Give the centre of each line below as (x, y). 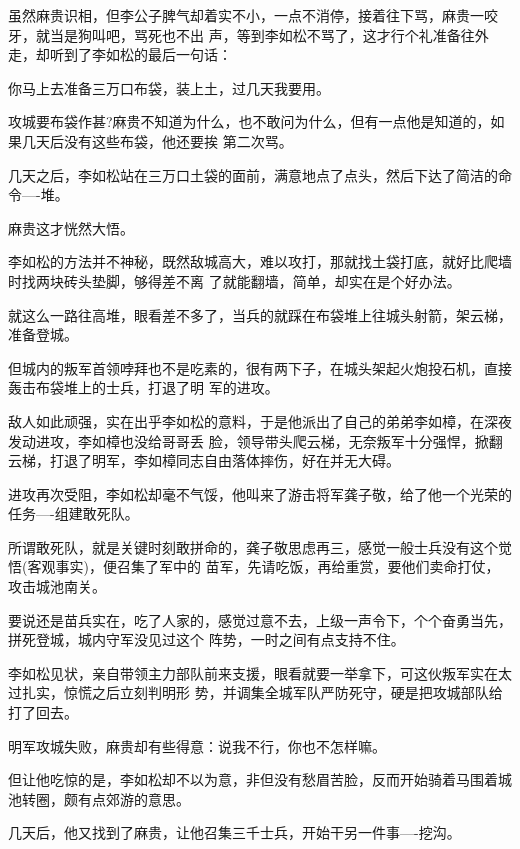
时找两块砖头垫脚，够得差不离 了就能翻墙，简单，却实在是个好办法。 (234, 280)
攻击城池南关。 (57, 586)
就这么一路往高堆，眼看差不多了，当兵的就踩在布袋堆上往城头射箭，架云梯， (260, 314)
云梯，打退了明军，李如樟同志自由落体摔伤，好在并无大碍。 (204, 460)
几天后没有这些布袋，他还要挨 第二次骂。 (157, 140)
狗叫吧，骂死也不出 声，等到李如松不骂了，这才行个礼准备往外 (283, 34)
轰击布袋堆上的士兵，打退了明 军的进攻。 (143, 387)
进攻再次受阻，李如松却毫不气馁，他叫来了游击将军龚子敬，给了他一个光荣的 (260, 493)
